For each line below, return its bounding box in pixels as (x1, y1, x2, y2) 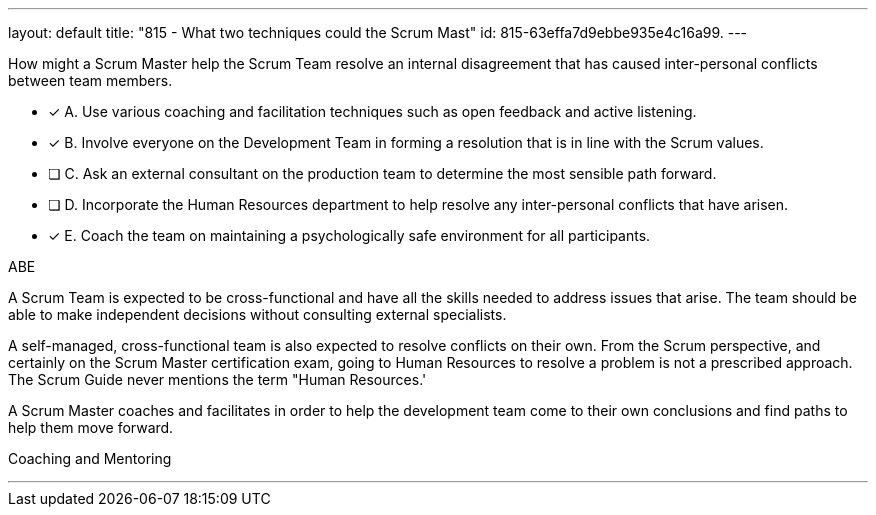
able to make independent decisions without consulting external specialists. (8, 306, 507, 323)
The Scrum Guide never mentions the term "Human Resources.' (8, 371, 427, 388)
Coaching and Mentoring (8, 450, 172, 467)
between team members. (8, 72, 173, 89)
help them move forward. (8, 419, 174, 436)
